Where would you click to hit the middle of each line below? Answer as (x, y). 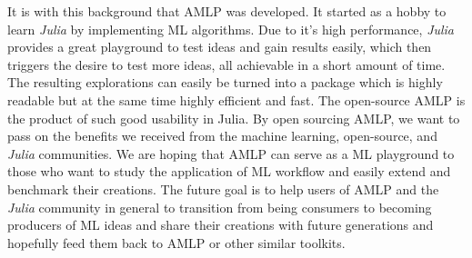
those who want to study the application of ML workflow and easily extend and (229, 171)
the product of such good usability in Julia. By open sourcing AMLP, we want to (234, 118)
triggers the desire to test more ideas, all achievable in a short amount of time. (226, 64)
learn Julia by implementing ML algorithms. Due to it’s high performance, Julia (231, 29)
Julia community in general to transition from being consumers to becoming (220, 207)
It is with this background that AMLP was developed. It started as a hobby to (227, 11)
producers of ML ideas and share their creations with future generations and (221, 225)
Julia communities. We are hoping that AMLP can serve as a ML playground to (231, 153)
